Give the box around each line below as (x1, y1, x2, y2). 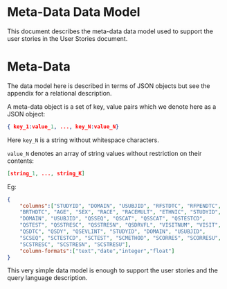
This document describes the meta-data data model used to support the (7, 27, 213, 35)
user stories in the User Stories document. (7, 34, 128, 42)
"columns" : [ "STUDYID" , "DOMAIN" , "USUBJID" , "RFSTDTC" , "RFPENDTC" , (19, 202, 221, 209)
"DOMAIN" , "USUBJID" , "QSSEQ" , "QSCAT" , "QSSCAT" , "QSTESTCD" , (19, 216, 206, 222)
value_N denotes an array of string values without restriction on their (7, 149, 202, 157)
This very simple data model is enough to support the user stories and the (7, 266, 218, 274)
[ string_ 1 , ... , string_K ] (7, 170, 85, 177)
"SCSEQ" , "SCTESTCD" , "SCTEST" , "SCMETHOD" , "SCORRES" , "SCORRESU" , (19, 234, 221, 241)
